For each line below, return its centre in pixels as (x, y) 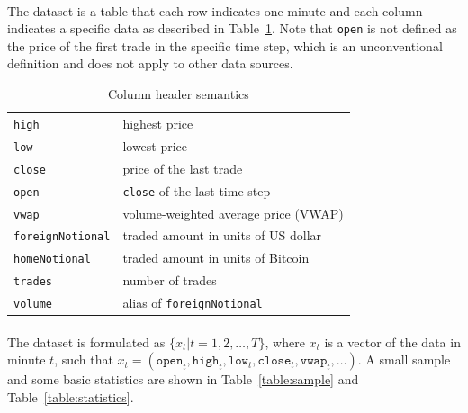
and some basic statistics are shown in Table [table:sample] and (183, 379)
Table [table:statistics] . (71, 397)
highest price (158, 123)
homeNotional (52, 260)
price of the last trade (183, 168)
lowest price (155, 145)
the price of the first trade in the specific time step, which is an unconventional (225, 45)
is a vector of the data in (392, 341)
